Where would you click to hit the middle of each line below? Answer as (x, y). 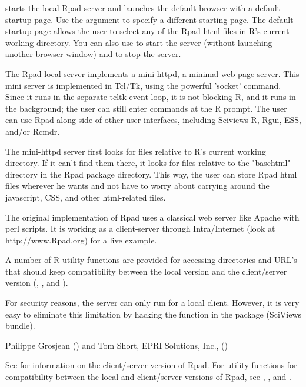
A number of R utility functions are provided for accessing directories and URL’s (151, 260)
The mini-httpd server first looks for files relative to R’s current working (136, 151)
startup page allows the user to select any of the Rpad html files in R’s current (147, 31)
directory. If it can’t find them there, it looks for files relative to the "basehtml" (148, 163)
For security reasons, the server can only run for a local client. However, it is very (152, 303)
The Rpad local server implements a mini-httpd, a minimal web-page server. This (152, 73)
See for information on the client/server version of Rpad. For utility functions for (151, 365)
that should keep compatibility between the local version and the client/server (146, 271)
